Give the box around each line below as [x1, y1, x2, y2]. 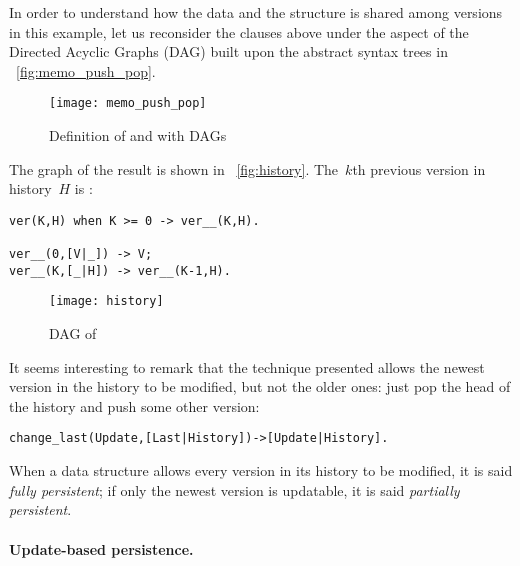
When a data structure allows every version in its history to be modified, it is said [9, 460, 513, 481]
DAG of [49, 323, 97, 344]
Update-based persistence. [9, 538, 194, 559]
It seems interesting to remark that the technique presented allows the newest [9, 356, 485, 377]
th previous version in [352, 158, 486, 179]
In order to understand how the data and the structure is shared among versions [9, 2, 503, 22]
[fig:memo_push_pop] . [16, 60, 156, 81]
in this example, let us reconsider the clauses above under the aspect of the [9, 21, 469, 42]
